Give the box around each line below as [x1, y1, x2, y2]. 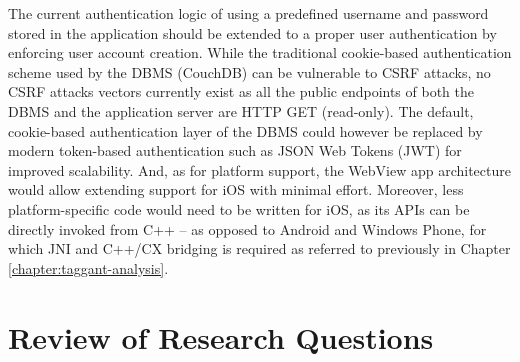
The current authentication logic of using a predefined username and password [8, 3, 489, 23]
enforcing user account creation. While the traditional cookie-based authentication [8, 42, 512, 63]
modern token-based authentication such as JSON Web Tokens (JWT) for [8, 140, 462, 161]
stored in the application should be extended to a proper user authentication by [8, 22, 497, 43]
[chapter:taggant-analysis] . [8, 257, 169, 278]
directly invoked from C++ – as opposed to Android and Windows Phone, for [8, 218, 487, 239]
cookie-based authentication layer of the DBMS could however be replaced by [8, 120, 483, 141]
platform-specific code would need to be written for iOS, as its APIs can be [8, 198, 470, 219]
